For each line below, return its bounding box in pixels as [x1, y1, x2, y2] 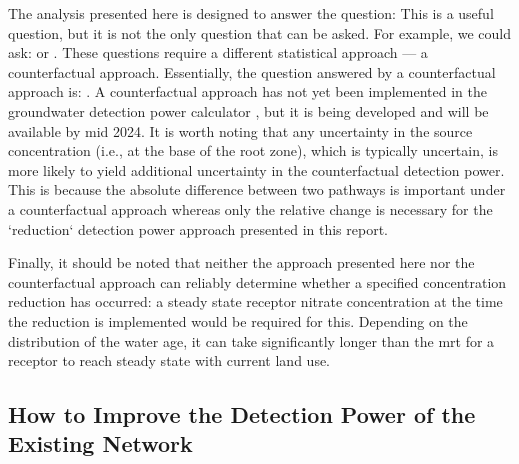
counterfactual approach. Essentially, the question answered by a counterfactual [8, 61, 496, 82]
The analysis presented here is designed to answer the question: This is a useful [8, 3, 494, 23]
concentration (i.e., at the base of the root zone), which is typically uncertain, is [8, 140, 498, 161]
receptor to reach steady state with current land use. [8, 350, 331, 371]
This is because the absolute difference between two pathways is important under [8, 179, 506, 200]
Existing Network [8, 428, 193, 459]
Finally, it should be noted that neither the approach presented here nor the [8, 252, 475, 273]
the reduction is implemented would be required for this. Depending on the [8, 310, 468, 331]
